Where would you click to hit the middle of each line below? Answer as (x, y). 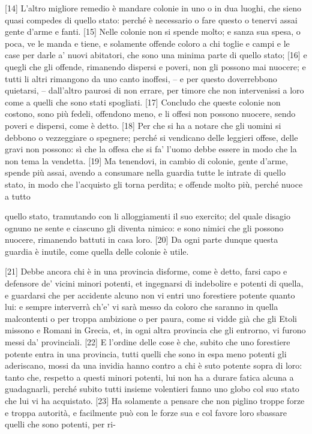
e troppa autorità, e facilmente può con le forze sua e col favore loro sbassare (146, 412)
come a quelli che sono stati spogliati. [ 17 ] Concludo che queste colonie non (143, 102)
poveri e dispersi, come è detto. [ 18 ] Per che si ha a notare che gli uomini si (143, 125)
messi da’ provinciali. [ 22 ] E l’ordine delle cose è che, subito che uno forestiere (148, 342)
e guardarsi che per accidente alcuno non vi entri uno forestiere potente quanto (150, 295)
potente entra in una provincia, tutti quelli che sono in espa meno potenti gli (146, 353)
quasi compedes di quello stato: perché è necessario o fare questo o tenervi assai (151, 19)
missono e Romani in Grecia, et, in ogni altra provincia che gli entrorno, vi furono (155, 330)
